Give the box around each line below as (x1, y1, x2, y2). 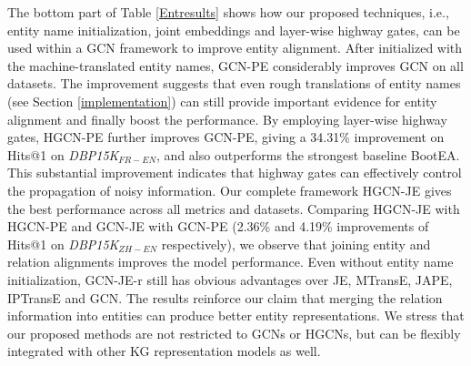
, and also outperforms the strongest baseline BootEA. (156, 145, 460, 164)
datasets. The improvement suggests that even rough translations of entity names (7, 74, 461, 93)
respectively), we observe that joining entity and (161, 234, 431, 253)
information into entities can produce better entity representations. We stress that (7, 306, 465, 325)
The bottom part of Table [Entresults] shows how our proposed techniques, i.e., (7, 3, 449, 21)
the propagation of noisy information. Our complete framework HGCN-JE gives (7, 180, 452, 199)
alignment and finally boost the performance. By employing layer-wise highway (7, 109, 447, 128)
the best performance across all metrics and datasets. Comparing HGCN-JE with (7, 198, 460, 218)
